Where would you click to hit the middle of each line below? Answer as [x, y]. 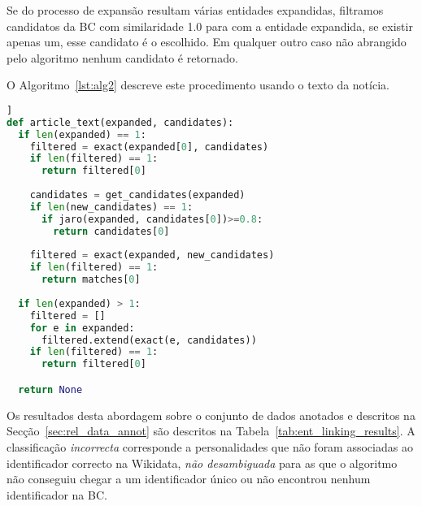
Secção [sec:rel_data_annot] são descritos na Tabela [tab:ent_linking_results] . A [211, 431]
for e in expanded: [82, 328]
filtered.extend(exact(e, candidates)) [149, 340]
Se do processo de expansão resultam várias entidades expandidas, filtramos [195, 10]
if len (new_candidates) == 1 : [111, 207]
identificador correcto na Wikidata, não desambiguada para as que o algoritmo [202, 463]
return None [50, 389]
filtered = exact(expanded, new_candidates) [152, 255]
